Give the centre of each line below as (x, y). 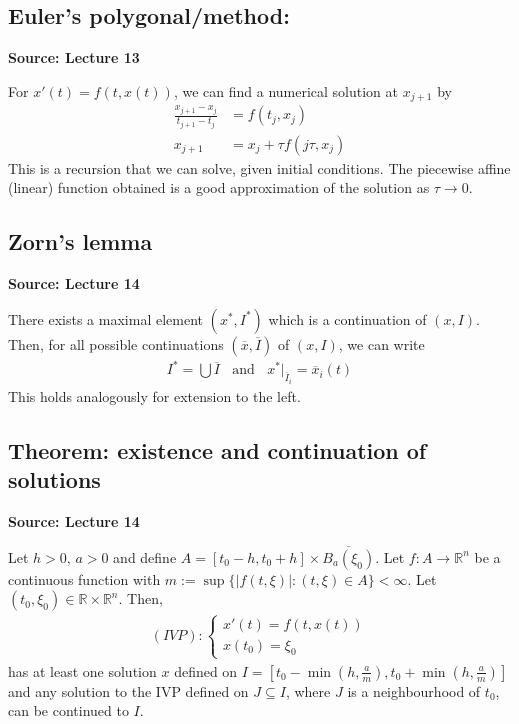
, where (308, 690)
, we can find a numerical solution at (286, 90)
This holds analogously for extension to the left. (154, 395)
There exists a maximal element (105, 318)
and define (145, 556)
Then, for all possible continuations (116, 343)
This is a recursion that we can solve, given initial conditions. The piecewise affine (259, 167)
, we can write (381, 343)
